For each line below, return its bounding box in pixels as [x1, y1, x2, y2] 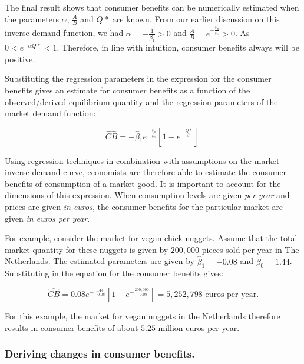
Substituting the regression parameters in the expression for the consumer [5, 72, 272, 85]
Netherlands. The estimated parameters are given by [5, 255, 194, 267]
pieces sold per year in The [201, 243, 299, 255]
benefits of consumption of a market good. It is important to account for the [5, 177, 281, 189]
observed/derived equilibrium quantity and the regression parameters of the [5, 95, 278, 108]
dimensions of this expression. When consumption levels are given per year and [5, 189, 290, 201]
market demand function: [5, 107, 96, 119]
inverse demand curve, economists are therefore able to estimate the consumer [5, 166, 287, 178]
